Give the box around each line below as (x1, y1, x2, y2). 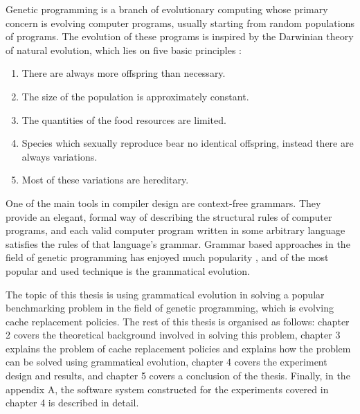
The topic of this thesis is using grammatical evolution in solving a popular (6, 287, 325, 301)
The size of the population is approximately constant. (21, 89, 249, 103)
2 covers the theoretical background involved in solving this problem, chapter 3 (6, 327, 341, 342)
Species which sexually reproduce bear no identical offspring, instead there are (21, 136, 354, 150)
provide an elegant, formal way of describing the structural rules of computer (6, 209, 332, 224)
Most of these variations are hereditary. (21, 172, 189, 187)
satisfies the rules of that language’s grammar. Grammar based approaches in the (6, 236, 350, 251)
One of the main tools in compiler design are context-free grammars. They (6, 195, 321, 210)
